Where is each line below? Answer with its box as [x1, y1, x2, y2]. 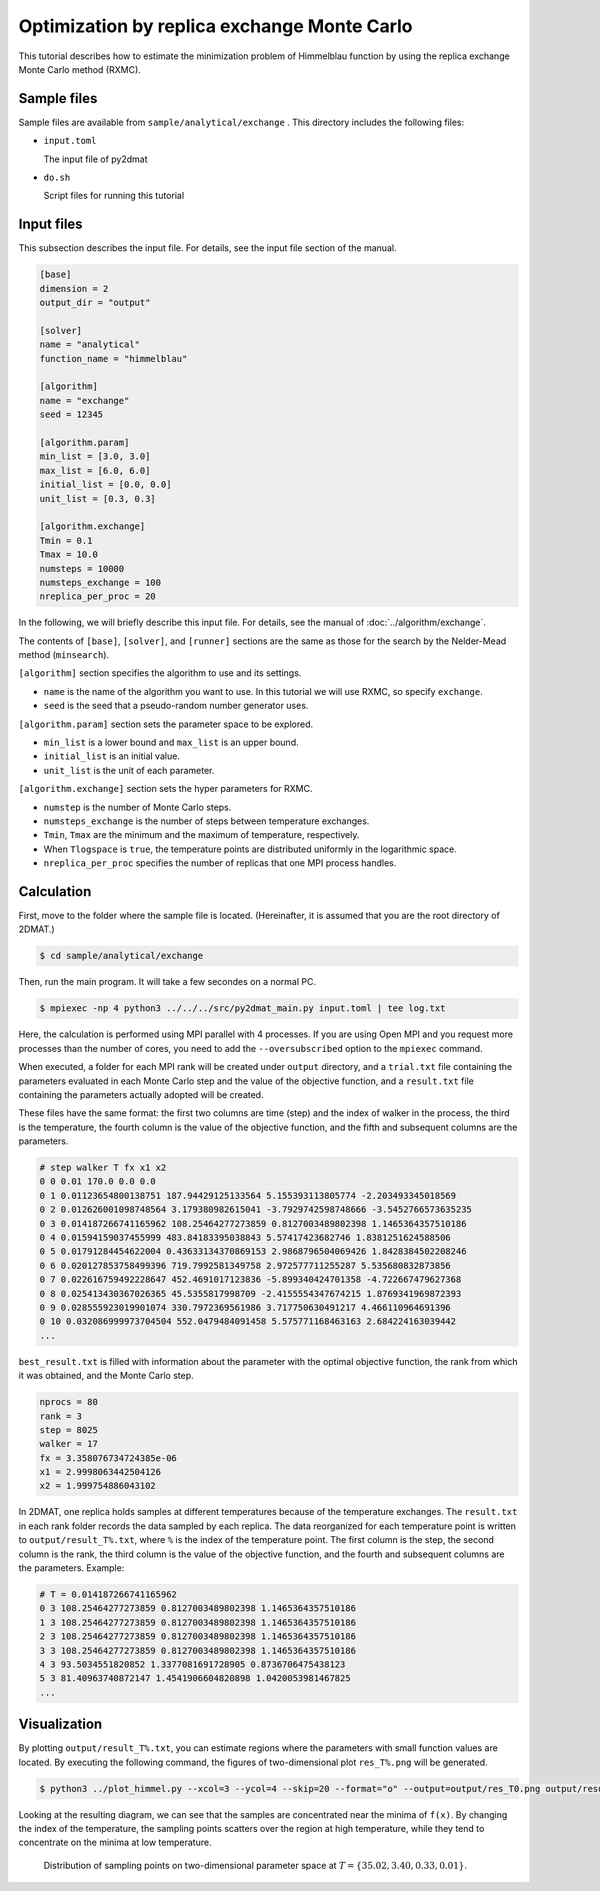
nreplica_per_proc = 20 [39, 591, 157, 602]
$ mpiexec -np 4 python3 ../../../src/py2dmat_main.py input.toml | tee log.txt [39, 1003, 446, 1014]
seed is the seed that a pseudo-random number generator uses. [43, 700, 309, 712]
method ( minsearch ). [18, 649, 110, 661]
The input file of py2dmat [43, 153, 149, 165]
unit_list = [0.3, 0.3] [39, 493, 157, 504]
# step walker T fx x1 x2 [39, 1162, 167, 1174]
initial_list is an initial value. [43, 750, 180, 762]
